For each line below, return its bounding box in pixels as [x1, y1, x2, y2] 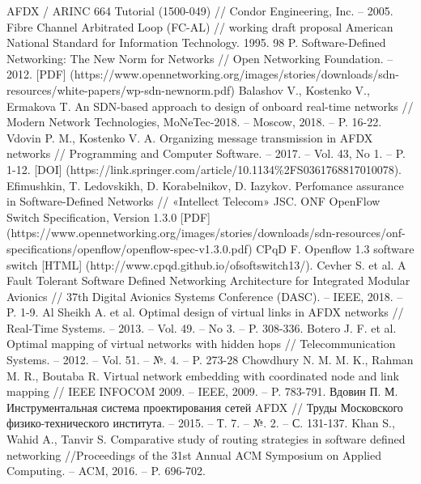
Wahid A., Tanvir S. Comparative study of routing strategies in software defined [6, 431, 406, 448]
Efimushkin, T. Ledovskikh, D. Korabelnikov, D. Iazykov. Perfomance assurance [6, 176, 404, 193]
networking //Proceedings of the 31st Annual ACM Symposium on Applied [6, 446, 381, 463]
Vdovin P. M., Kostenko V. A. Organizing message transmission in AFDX [6, 129, 373, 146]
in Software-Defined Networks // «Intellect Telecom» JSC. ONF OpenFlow [6, 193, 381, 210]
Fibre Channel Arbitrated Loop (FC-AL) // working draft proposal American [6, 18, 393, 35]
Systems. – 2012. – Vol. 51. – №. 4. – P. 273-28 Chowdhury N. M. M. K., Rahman [6, 351, 414, 368]
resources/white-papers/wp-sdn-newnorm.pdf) [6, 81, 236, 98]
